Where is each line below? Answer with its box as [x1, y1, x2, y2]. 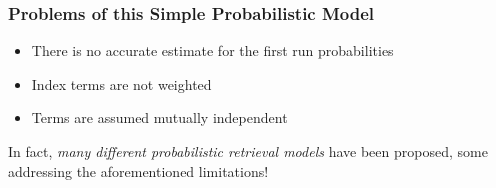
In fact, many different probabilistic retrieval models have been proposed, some [8, 141, 488, 161]
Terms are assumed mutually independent [31, 107, 288, 128]
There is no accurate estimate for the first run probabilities [31, 40, 394, 61]
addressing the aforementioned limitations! [8, 160, 269, 181]
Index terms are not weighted [31, 73, 212, 94]
